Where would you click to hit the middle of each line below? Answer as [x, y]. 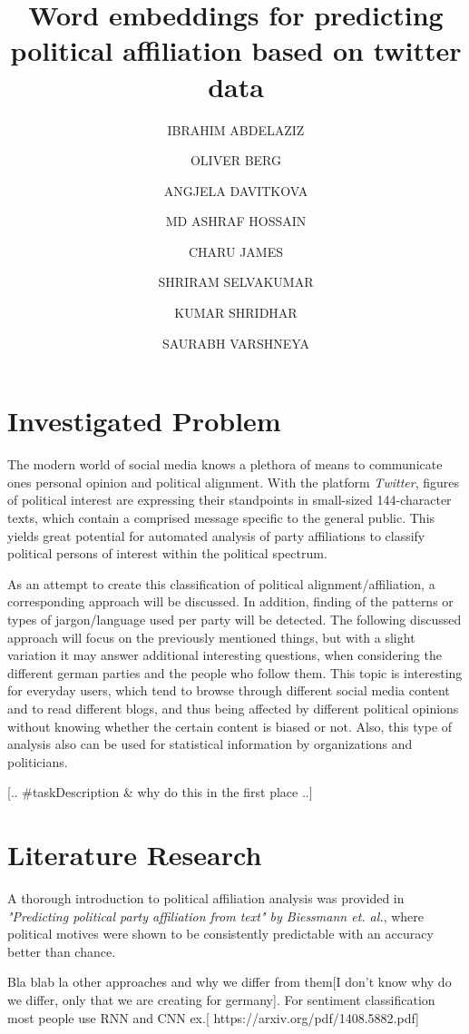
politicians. [38, 761]
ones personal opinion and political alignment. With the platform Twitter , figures [233, 482]
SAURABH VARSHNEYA [236, 343]
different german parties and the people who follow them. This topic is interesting [235, 672]
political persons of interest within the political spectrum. [167, 553]
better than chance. [62, 951]
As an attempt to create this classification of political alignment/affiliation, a [221, 583]
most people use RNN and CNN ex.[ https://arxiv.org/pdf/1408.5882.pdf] [214, 1017]
